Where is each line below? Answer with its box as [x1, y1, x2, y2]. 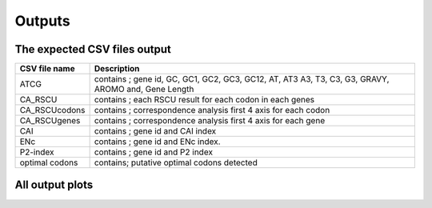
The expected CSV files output [14, 42, 171, 56]
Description [94, 63, 140, 74]
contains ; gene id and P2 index [94, 146, 214, 158]
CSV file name [19, 63, 75, 74]
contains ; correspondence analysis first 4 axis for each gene [94, 115, 326, 126]
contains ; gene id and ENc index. [94, 136, 221, 147]
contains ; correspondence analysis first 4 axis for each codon [94, 105, 330, 116]
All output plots [14, 178, 94, 192]
